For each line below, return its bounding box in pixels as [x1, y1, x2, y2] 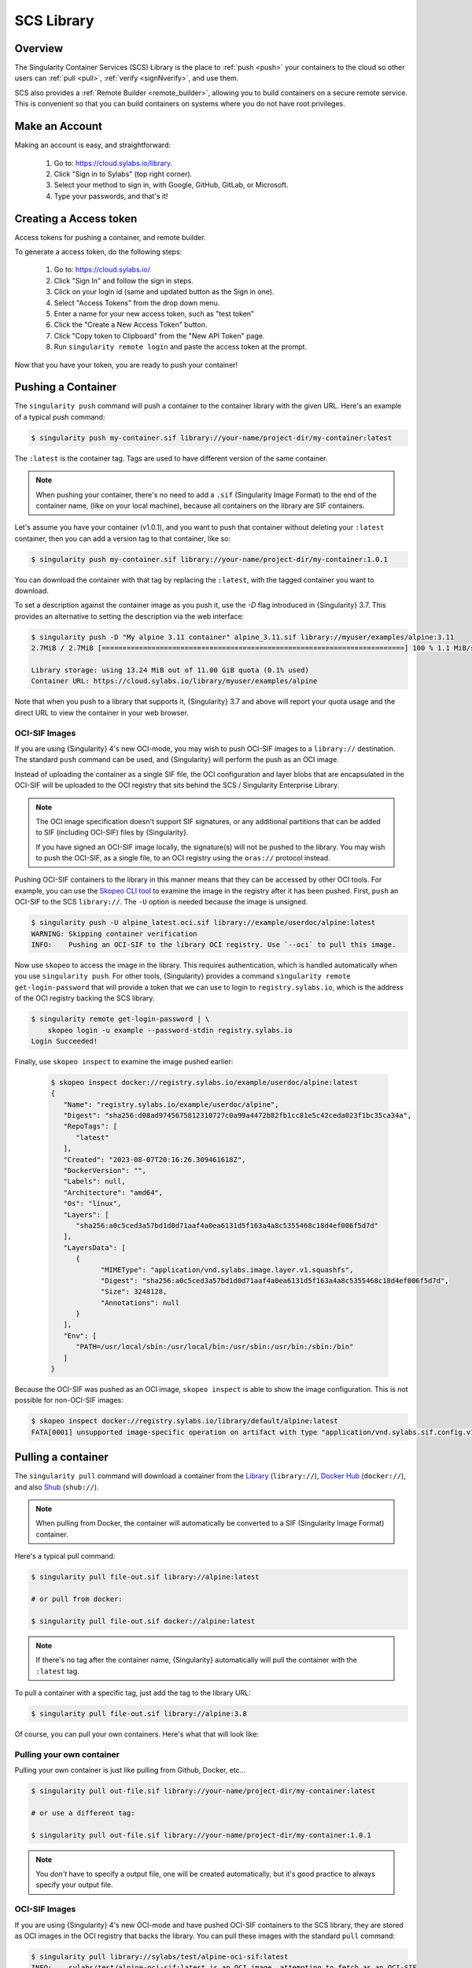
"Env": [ [63, 1331, 98, 1340]
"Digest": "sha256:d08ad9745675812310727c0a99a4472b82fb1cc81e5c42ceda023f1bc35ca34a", [63, 1111, 412, 1120]
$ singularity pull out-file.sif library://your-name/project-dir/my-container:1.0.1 [31, 1830, 371, 1840]
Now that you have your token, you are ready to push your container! [14, 360, 238, 369]
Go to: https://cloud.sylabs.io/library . [53, 158, 173, 168]
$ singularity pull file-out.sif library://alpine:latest [31, 1573, 260, 1581]
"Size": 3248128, [100, 1287, 168, 1297]
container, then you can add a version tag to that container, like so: [14, 534, 231, 543]
